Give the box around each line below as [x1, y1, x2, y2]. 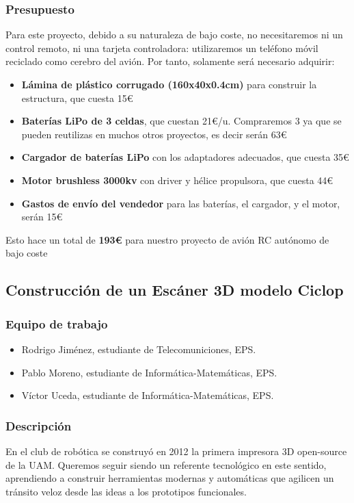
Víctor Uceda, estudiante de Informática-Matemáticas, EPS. [21, 388, 274, 402]
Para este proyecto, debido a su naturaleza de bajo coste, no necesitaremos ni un [5, 27, 343, 42]
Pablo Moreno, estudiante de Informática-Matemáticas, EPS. [21, 365, 277, 379]
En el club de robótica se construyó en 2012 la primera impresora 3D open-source [5, 443, 347, 458]
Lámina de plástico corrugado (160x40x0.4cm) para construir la [21, 77, 317, 91]
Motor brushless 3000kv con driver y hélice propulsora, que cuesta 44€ [21, 172, 333, 187]
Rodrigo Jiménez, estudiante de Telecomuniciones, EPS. [21, 341, 256, 356]
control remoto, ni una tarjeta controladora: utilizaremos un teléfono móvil [5, 40, 318, 55]
